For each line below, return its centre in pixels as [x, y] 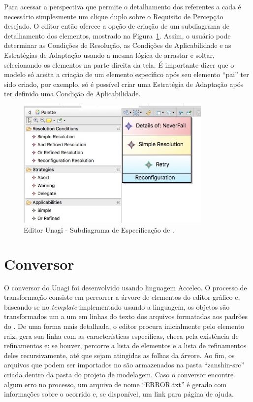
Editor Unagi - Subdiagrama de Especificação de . [99, 229]
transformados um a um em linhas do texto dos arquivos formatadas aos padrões [126, 316]
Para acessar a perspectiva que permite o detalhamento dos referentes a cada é [123, 6]
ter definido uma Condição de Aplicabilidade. [72, 94]
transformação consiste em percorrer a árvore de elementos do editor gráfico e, [122, 297]
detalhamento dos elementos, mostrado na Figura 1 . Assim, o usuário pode [117, 35]
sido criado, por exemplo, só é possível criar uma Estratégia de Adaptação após [124, 84]
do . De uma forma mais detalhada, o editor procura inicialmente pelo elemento [124, 326]
